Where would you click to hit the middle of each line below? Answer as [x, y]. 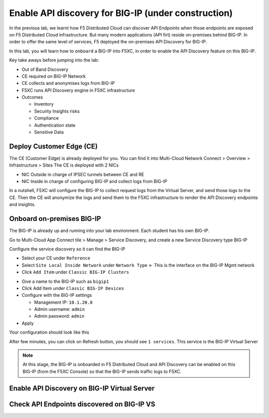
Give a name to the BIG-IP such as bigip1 [65, 281]
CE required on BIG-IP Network [54, 76]
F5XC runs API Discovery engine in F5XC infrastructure [78, 90]
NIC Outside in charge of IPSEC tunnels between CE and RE [83, 174]
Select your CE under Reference [56, 258]
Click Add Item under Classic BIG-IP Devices [73, 288]
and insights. [22, 205]
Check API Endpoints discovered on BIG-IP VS [82, 404]
